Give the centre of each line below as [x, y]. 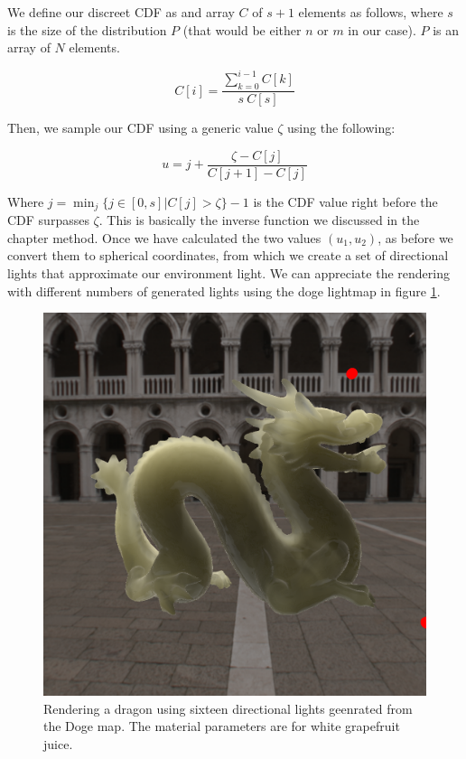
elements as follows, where [371, 12]
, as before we [415, 237]
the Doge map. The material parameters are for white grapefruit [222, 726]
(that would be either [242, 29]
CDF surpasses [48, 220]
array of [29, 47]
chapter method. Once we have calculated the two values [164, 237]
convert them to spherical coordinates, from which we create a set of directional [228, 255]
